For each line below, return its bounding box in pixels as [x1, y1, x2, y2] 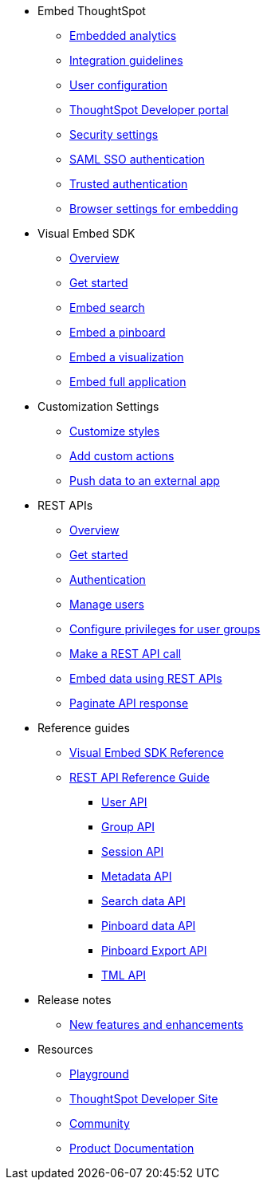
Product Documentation [69, 1141, 194, 1155]
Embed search [69, 301, 145, 314]
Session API [101, 845, 164, 858]
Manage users [69, 597, 144, 611]
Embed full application [69, 375, 187, 388]
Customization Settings [37, 400, 159, 413]
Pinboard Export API [101, 944, 207, 957]
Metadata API [101, 869, 172, 883]
